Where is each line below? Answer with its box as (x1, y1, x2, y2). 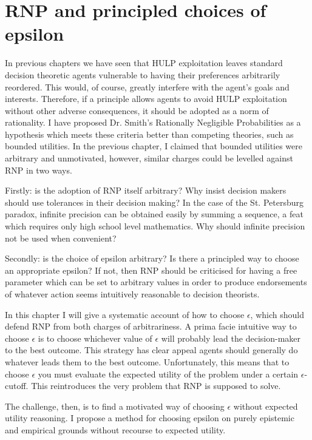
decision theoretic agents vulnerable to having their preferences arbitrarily (5, 68, 280, 81)
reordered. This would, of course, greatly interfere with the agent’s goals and (5, 80, 290, 93)
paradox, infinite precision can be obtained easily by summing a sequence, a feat (5, 208, 304, 220)
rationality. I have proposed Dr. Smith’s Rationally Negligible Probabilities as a (5, 116, 301, 129)
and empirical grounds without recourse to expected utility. (5, 423, 226, 436)
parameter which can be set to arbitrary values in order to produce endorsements (5, 276, 307, 288)
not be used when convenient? (5, 231, 117, 244)
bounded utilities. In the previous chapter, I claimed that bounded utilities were (5, 140, 302, 152)
